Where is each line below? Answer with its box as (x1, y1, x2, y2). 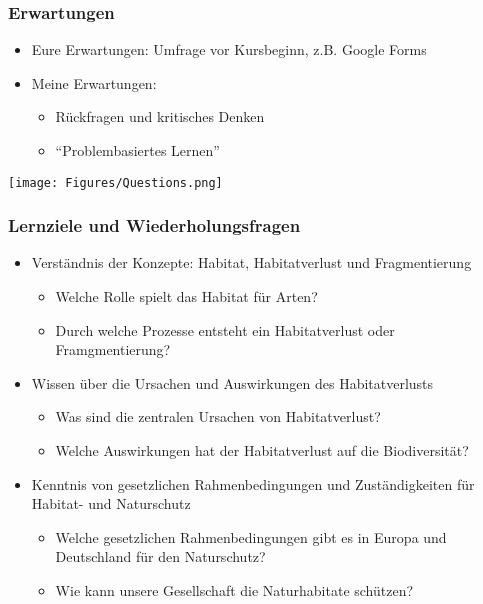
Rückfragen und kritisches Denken (55, 106, 265, 127)
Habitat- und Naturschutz (31, 493, 191, 514)
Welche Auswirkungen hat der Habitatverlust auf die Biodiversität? (55, 440, 469, 461)
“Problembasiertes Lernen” (55, 140, 220, 160)
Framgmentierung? (55, 339, 171, 360)
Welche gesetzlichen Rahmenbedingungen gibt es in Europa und (55, 526, 447, 547)
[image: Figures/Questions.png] (8, 175, 223, 190)
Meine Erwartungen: (31, 72, 157, 93)
